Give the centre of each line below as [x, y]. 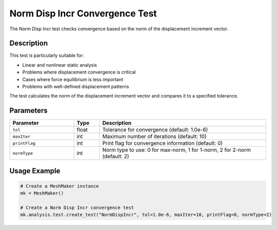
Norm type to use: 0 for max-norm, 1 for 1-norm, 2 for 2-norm [177, 150]
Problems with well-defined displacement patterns [76, 87]
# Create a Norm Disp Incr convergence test [77, 208]
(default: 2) [116, 157]
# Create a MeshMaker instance [60, 186]
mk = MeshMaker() [42, 193]
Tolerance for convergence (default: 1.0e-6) [155, 130]
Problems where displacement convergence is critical [79, 72]
